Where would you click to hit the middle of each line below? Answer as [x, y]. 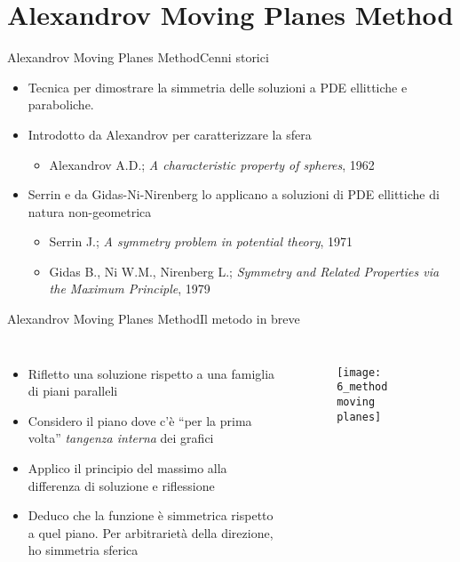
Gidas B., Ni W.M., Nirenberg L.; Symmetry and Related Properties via [244, 271]
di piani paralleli [73, 391]
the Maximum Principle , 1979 [130, 289]
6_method [362, 387]
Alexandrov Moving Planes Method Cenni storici [138, 57]
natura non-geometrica [90, 211]
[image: [359, 372]
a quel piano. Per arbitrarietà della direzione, [151, 532]
